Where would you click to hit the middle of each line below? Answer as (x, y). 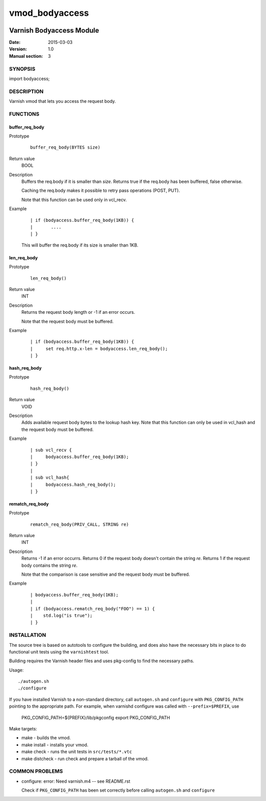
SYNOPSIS (22, 69)
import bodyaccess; (30, 79)
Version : (18, 49)
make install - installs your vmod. (55, 745)
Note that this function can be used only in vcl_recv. (74, 200)
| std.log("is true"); (62, 615)
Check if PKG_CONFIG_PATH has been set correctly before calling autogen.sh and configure (118, 790)
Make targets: (23, 729)
